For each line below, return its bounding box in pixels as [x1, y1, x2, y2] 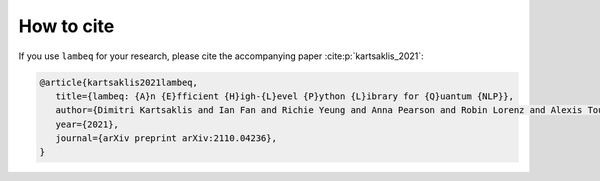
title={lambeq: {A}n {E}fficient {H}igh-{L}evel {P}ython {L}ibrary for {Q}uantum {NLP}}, [55, 90, 515, 102]
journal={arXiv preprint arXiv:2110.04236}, [55, 133, 277, 144]
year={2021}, [55, 118, 120, 130]
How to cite [18, 15, 115, 37]
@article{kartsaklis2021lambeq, [39, 76, 199, 88]
